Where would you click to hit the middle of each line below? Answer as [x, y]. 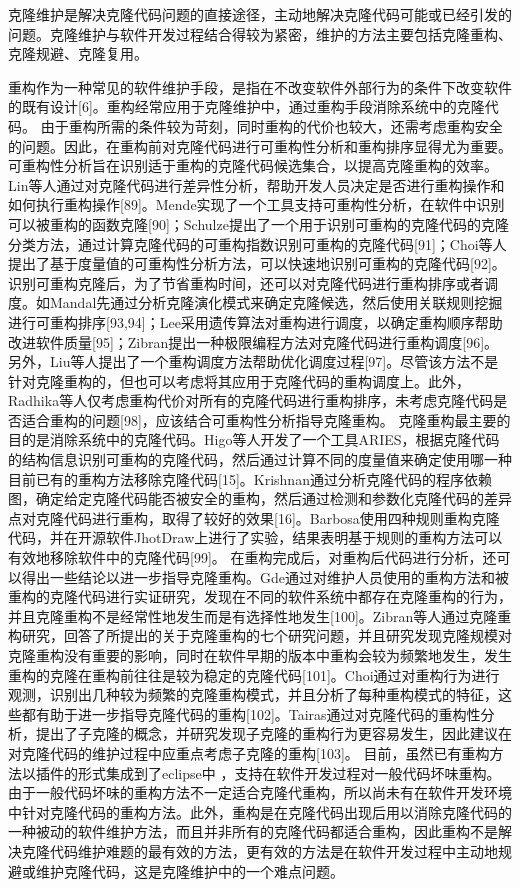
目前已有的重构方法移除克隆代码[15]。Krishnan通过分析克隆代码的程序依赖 [250, 478]
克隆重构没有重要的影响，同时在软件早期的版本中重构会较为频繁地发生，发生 [260, 655]
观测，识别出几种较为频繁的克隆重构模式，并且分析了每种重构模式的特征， [253, 694]
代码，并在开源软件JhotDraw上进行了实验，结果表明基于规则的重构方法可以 [255, 537]
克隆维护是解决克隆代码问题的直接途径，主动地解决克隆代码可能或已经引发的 [260, 14]
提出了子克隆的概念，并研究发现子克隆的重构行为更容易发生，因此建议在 [273, 733]
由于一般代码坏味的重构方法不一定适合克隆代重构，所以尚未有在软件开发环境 [260, 792]
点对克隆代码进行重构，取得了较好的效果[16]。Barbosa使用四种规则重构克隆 [254, 517]
